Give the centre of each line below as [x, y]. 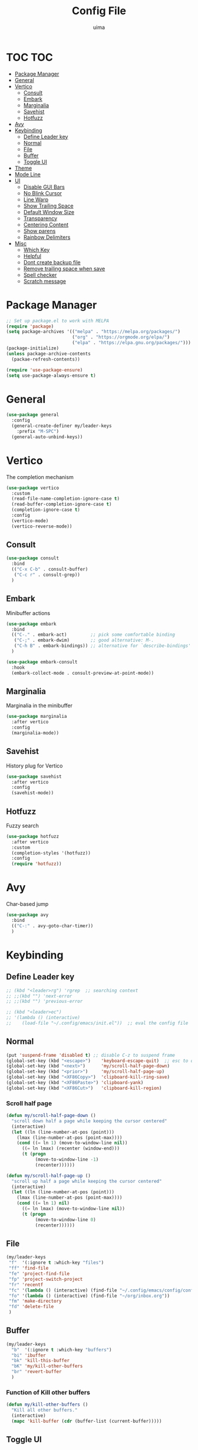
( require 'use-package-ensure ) [44, 370]
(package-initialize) [33, 348]
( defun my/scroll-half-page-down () [51, 1116]
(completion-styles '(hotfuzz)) [51, 853]
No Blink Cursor [43, 193]
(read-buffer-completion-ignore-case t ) [62, 504]
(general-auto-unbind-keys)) [47, 437]
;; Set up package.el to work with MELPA [58, 321]
